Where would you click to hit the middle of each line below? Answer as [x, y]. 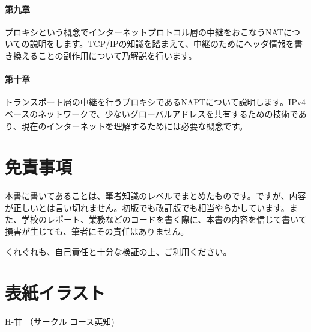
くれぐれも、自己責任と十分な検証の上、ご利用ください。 [118, 251]
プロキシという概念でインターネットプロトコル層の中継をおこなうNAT [144, 32]
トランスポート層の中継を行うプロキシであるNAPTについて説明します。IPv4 [155, 102]
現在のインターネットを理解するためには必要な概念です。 [134, 125]
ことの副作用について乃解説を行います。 [117, 55]
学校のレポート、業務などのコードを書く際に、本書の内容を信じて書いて [164, 219]
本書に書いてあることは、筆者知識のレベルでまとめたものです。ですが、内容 [155, 196]
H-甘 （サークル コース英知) [60, 321]
